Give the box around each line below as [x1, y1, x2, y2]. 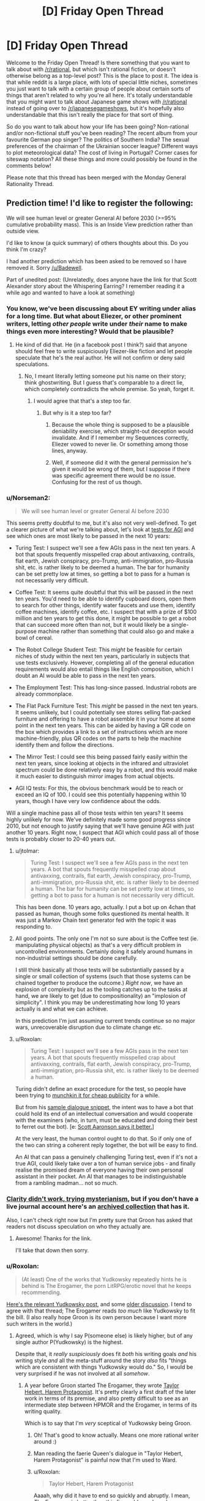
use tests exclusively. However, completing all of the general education [15, 659, 195, 667]
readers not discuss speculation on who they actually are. [6, 1222, 152, 1230]
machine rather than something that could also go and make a [37, 627, 195, 635]
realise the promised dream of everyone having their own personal [15, 1166, 184, 1173]
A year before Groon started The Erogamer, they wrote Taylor [24, 1382, 179, 1389]
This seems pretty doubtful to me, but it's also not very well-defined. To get [6, 519, 197, 527]
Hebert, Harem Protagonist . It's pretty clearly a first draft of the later [24, 1388, 196, 1395]
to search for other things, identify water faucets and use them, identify [15, 602, 196, 609]
